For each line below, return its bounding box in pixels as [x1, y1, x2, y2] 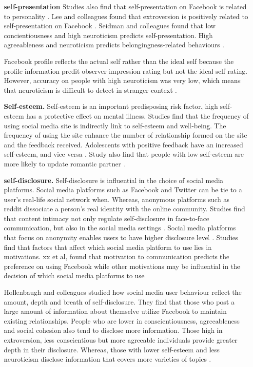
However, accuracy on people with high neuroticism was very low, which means [4, 75, 241, 85]
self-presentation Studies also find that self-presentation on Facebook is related [4, 1, 247, 11]
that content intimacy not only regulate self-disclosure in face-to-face [4, 213, 210, 223]
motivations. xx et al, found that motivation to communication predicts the [4, 251, 230, 262]
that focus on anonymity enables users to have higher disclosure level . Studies [4, 232, 238, 243]
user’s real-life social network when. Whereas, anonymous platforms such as [4, 194, 230, 204]
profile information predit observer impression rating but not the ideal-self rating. [4, 65, 248, 76]
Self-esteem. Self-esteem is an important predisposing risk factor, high [4, 101, 218, 111]
